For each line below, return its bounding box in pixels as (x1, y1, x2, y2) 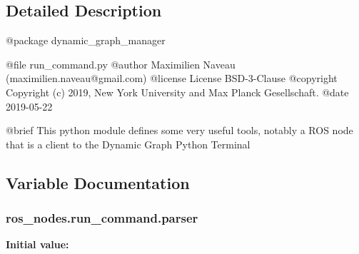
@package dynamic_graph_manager (6, 33, 166, 48)
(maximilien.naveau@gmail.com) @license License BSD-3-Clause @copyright (6, 71, 338, 86)
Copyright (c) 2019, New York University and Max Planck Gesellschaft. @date (6, 84, 349, 99)
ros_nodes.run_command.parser (6, 209, 198, 227)
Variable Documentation (6, 171, 190, 193)
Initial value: (6, 237, 69, 252)
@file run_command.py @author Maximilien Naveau (6, 56, 236, 71)
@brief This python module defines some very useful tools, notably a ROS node (6, 123, 353, 138)
